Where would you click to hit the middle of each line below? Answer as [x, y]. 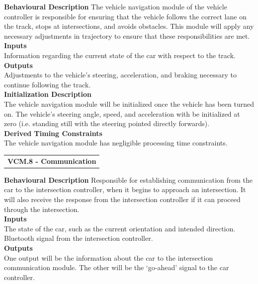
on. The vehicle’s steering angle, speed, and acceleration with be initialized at [122, 113]
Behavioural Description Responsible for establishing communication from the [129, 179]
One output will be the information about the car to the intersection [109, 257]
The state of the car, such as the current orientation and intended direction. [120, 228]
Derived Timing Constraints [53, 133]
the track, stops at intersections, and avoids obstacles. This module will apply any [129, 26]
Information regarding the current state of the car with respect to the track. [120, 55]
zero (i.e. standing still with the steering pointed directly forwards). [107, 123]
